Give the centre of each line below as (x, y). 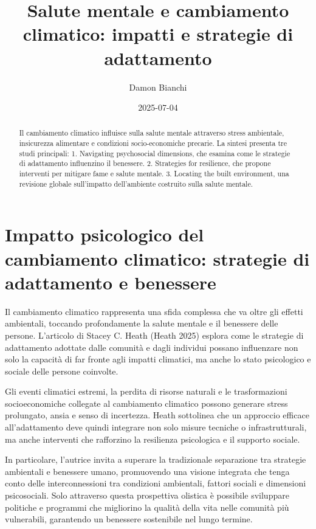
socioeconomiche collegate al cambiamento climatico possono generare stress (146, 403)
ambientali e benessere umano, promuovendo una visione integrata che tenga (147, 471)
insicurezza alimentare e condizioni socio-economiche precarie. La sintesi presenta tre (153, 143)
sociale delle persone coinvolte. (62, 371)
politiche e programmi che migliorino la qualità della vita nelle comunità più (147, 507)
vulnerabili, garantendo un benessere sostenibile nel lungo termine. (129, 519)
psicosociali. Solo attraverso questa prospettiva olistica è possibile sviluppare (147, 495)
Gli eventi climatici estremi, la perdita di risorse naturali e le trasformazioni (146, 391)
